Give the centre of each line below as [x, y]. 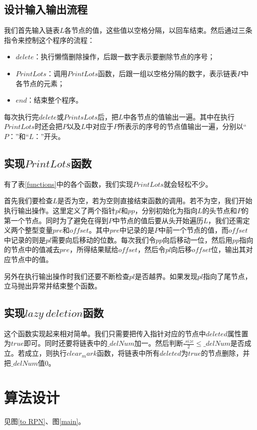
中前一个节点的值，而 [194, 230]
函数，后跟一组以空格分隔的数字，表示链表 [168, 73]
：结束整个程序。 [55, 100]
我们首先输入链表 [32, 30]
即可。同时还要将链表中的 [65, 343]
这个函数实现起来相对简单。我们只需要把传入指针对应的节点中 [105, 333]
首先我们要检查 [28, 201]
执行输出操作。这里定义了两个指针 [60, 210]
